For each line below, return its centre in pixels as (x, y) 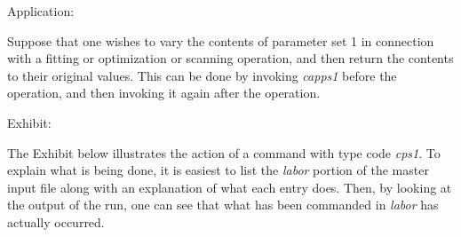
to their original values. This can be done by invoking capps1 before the (202, 75)
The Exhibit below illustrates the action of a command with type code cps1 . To (224, 152)
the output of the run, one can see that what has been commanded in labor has (223, 205)
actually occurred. (56, 221)
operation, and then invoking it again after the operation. (164, 93)
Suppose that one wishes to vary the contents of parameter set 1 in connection (221, 40)
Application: (41, 11)
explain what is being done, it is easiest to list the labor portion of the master (218, 170)
